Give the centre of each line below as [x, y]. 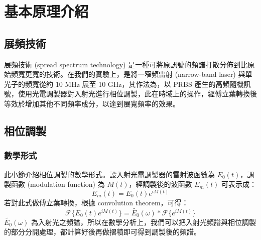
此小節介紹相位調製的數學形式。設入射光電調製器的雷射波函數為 [109, 174]
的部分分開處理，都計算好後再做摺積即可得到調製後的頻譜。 [102, 232]
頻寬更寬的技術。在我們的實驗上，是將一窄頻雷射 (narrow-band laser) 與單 [132, 74]
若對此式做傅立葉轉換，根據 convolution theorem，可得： [96, 202]
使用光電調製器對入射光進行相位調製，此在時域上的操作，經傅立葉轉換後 [137, 94]
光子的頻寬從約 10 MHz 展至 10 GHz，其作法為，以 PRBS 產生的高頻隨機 [124, 84]
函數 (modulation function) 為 [58, 184]
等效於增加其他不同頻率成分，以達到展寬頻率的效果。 [92, 103]
